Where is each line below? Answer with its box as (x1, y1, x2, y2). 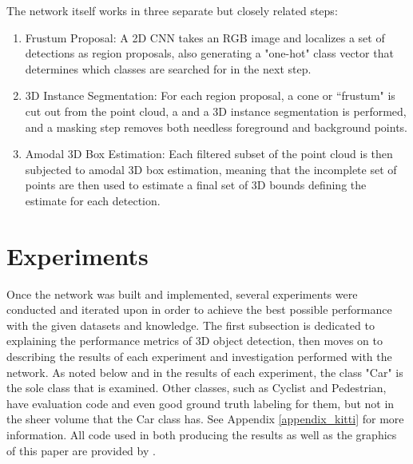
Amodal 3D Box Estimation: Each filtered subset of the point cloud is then (25, 145, 393, 162)
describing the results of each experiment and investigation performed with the (6, 348, 392, 365)
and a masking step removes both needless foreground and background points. (25, 118, 407, 135)
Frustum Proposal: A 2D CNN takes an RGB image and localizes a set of (25, 29, 385, 46)
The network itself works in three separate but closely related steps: (6, 2, 338, 18)
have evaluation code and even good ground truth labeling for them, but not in (6, 395, 395, 411)
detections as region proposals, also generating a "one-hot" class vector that (25, 45, 394, 61)
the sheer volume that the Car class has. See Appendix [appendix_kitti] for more (6, 410, 404, 427)
